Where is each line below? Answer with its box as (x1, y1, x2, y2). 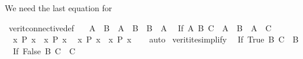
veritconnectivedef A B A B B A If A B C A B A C (8, 21, 272, 34)
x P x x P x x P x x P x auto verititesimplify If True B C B (12, 33, 299, 45)
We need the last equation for (5, 2, 112, 14)
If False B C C (12, 44, 76, 57)
